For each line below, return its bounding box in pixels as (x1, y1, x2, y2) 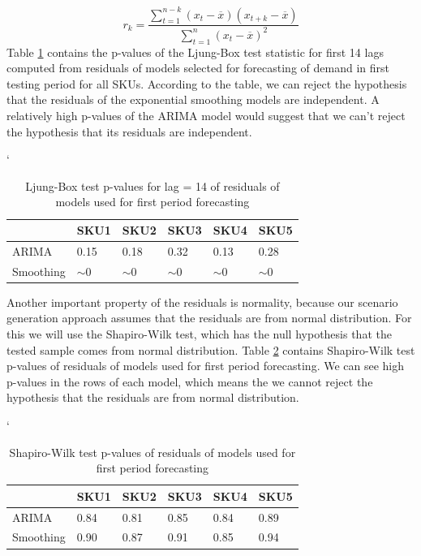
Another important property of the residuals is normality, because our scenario (6, 293, 398, 310)
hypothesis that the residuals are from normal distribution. (6, 389, 299, 406)
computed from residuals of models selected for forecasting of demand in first (6, 59, 389, 76)
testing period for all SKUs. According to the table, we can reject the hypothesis (6, 75, 407, 92)
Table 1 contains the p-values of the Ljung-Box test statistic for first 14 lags (6, 43, 384, 60)
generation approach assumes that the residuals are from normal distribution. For (6, 309, 412, 326)
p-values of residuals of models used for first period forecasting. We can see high (6, 357, 405, 374)
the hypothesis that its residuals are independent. (6, 123, 252, 140)
